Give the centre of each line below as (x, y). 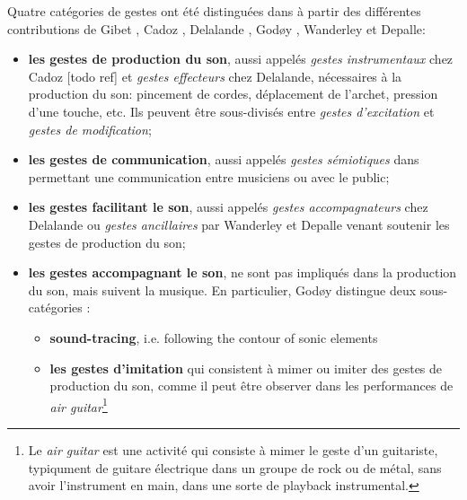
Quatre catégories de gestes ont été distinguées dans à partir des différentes (214, 11)
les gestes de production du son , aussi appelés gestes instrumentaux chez (241, 59)
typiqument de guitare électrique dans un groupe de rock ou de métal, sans (235, 467)
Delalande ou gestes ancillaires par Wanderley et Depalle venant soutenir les (239, 224)
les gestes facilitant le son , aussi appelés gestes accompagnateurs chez (228, 207)
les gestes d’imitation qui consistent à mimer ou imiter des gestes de (246, 368)
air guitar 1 (79, 405)
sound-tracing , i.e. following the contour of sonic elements (214, 337)
